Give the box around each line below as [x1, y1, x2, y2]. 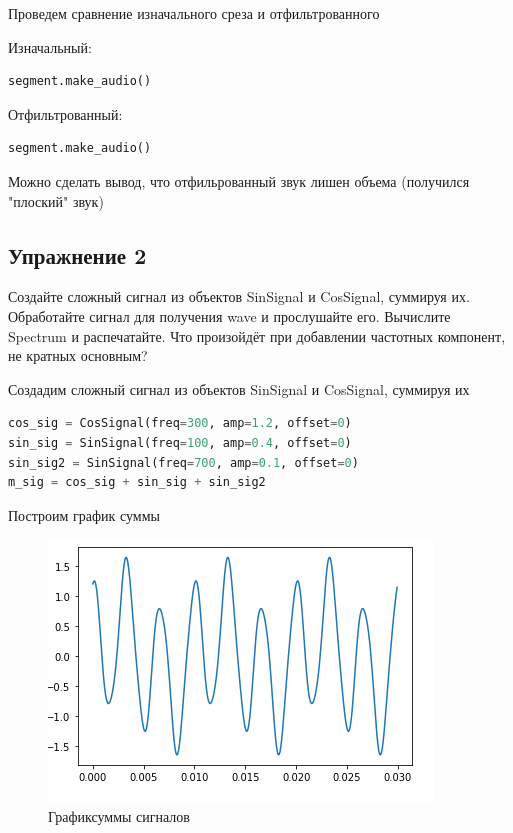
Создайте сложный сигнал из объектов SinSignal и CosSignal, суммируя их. [8, 286, 470, 307]
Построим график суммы [8, 504, 160, 525]
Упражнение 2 [8, 239, 147, 270]
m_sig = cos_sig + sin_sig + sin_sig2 [8, 475, 266, 490]
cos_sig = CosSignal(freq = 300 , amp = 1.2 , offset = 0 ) [8, 416, 352, 431]
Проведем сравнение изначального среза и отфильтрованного [8, 3, 380, 23]
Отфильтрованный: [8, 103, 123, 124]
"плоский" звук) [8, 190, 104, 211]
